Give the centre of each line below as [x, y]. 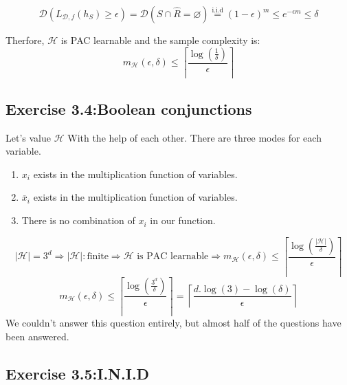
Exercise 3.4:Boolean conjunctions [129, 108]
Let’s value [28, 137]
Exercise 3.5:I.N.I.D [78, 373]
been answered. [37, 336]
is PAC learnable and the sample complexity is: [160, 40]
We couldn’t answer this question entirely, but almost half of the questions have [173, 323]
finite [98, 257]
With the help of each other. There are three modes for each [194, 137]
